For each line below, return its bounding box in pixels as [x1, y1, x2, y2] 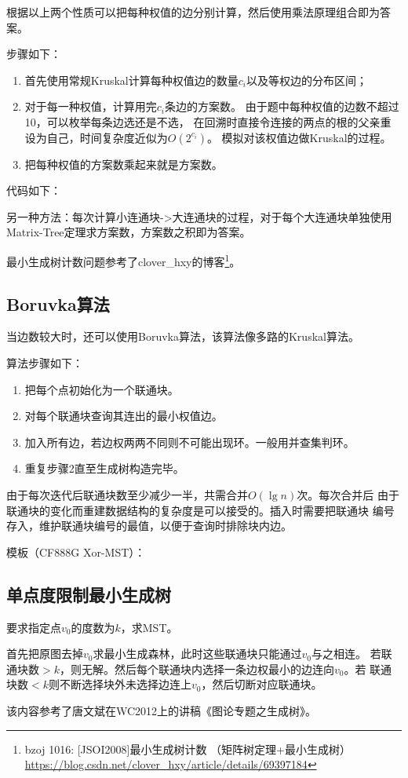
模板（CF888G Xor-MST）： [6, 543, 146, 560]
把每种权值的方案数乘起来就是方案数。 [24, 155, 223, 172]
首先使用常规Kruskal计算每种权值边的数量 [24, 71, 239, 88]
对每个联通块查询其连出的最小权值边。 [24, 407, 223, 424]
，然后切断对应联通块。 [201, 676, 322, 692]
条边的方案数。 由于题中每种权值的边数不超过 [165, 98, 399, 115]
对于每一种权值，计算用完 [24, 98, 157, 115]
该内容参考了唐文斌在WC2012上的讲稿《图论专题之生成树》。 [6, 702, 317, 718]
